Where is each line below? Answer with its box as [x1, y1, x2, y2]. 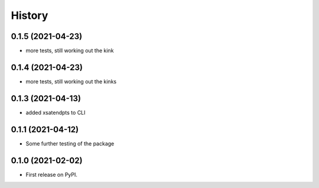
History [11, 9, 48, 22]
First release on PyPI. [25, 171, 78, 178]
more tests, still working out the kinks [25, 77, 117, 85]
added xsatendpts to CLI [25, 109, 86, 116]
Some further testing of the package [25, 140, 115, 147]
